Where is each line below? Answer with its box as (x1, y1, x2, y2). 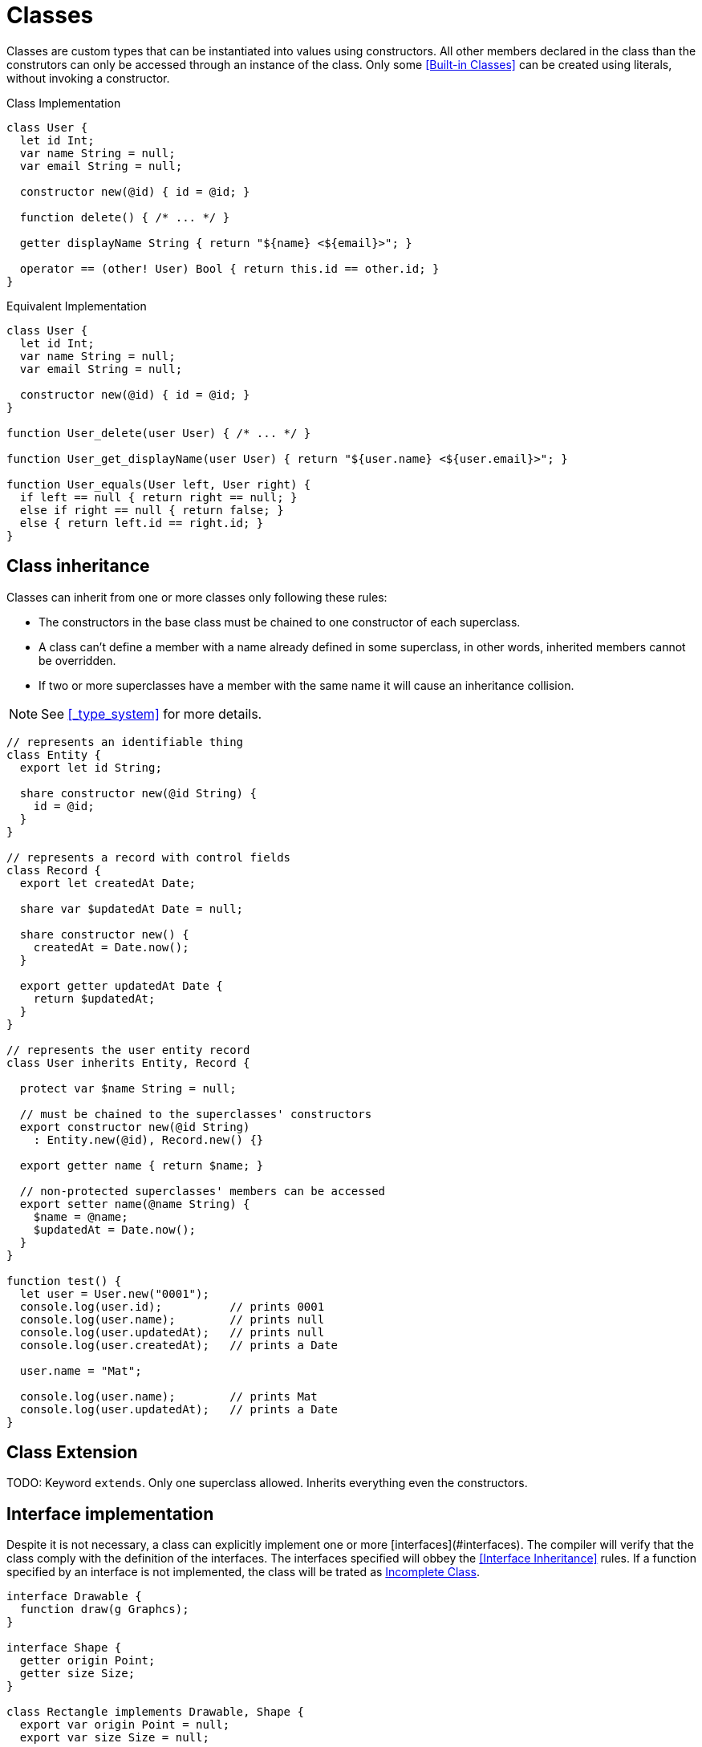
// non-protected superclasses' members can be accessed (19, 1184, 386, 1198)
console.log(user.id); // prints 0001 (19, 1299, 325, 1313)
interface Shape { (6, 1641, 122, 1655)
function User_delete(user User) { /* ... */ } (6, 426, 311, 440)
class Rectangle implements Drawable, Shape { (6, 1705, 304, 1719)
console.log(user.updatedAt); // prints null (19, 1325, 325, 1339)
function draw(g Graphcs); (19, 1603, 189, 1616)
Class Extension (6, 1442, 138, 1463)
